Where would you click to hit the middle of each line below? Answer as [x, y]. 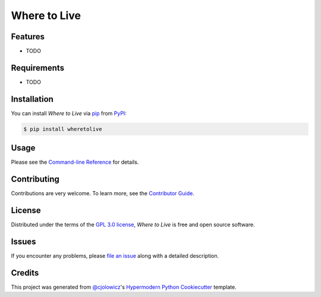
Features [28, 37]
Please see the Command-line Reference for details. [75, 162]
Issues [23, 241]
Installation [32, 99]
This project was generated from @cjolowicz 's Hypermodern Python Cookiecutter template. [124, 287]
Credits [25, 273]
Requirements [38, 68]
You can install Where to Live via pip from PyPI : [69, 113]
